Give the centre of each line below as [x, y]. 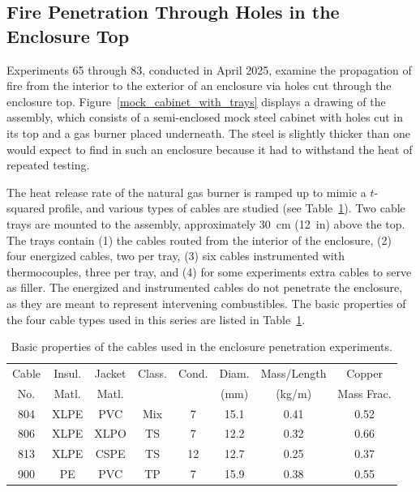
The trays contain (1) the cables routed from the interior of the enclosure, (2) [199, 240]
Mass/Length [294, 372]
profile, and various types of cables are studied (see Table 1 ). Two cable [227, 208]
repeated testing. [48, 165]
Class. [152, 372]
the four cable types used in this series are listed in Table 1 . [156, 319]
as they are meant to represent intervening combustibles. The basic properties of [206, 303]
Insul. [68, 372]
